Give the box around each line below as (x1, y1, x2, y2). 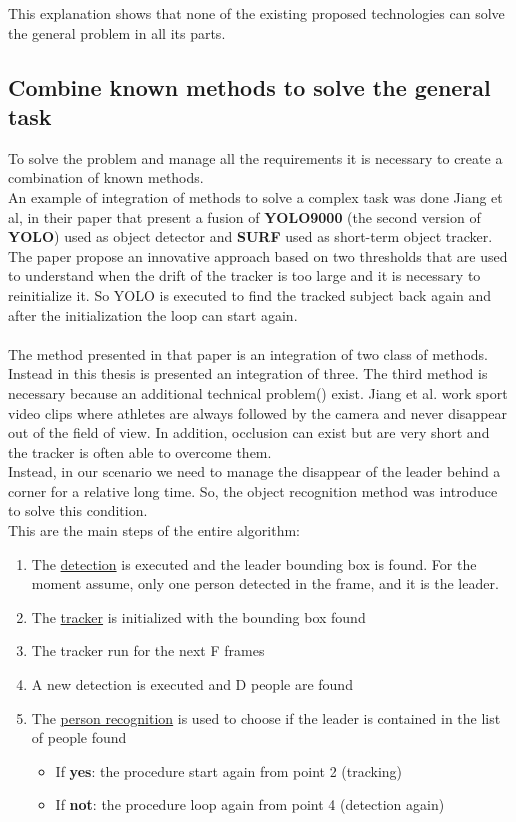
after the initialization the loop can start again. (8, 304, 298, 325)
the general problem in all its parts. (8, 22, 226, 43)
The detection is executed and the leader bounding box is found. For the (31, 553, 477, 574)
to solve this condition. (8, 500, 148, 521)
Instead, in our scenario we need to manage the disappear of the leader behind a (8, 461, 501, 482)
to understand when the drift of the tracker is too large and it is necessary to (8, 265, 481, 286)
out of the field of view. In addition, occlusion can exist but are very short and (8, 422, 490, 443)
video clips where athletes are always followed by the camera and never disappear (8, 402, 508, 423)
